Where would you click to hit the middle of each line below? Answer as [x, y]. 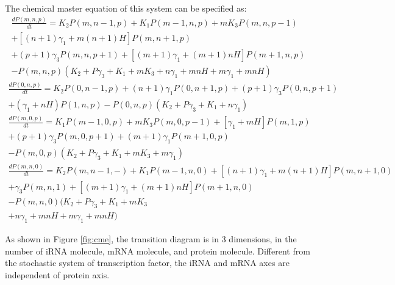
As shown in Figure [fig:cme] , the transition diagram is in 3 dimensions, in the [151, 239]
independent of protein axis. [57, 275]
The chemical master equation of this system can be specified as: [126, 8]
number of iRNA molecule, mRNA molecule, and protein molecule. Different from [158, 251]
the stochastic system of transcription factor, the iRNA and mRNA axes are [147, 263]
